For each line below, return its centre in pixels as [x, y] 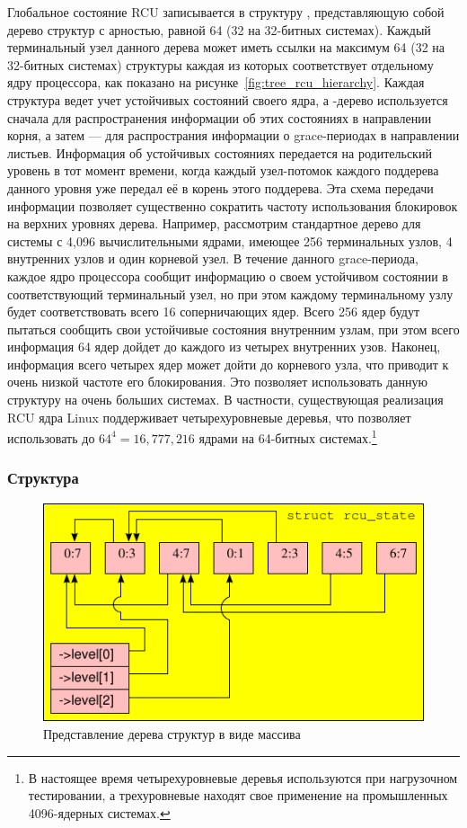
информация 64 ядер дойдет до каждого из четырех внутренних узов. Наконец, [224, 347]
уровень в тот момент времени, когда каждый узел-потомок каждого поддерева [223, 170]
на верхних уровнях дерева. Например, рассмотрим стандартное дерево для [214, 223]
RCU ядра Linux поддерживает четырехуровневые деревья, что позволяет [209, 417]
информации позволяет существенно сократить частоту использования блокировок [233, 205]
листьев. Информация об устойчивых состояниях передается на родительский [220, 152]
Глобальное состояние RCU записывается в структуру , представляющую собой [226, 12]
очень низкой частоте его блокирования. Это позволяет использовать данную [218, 382]
